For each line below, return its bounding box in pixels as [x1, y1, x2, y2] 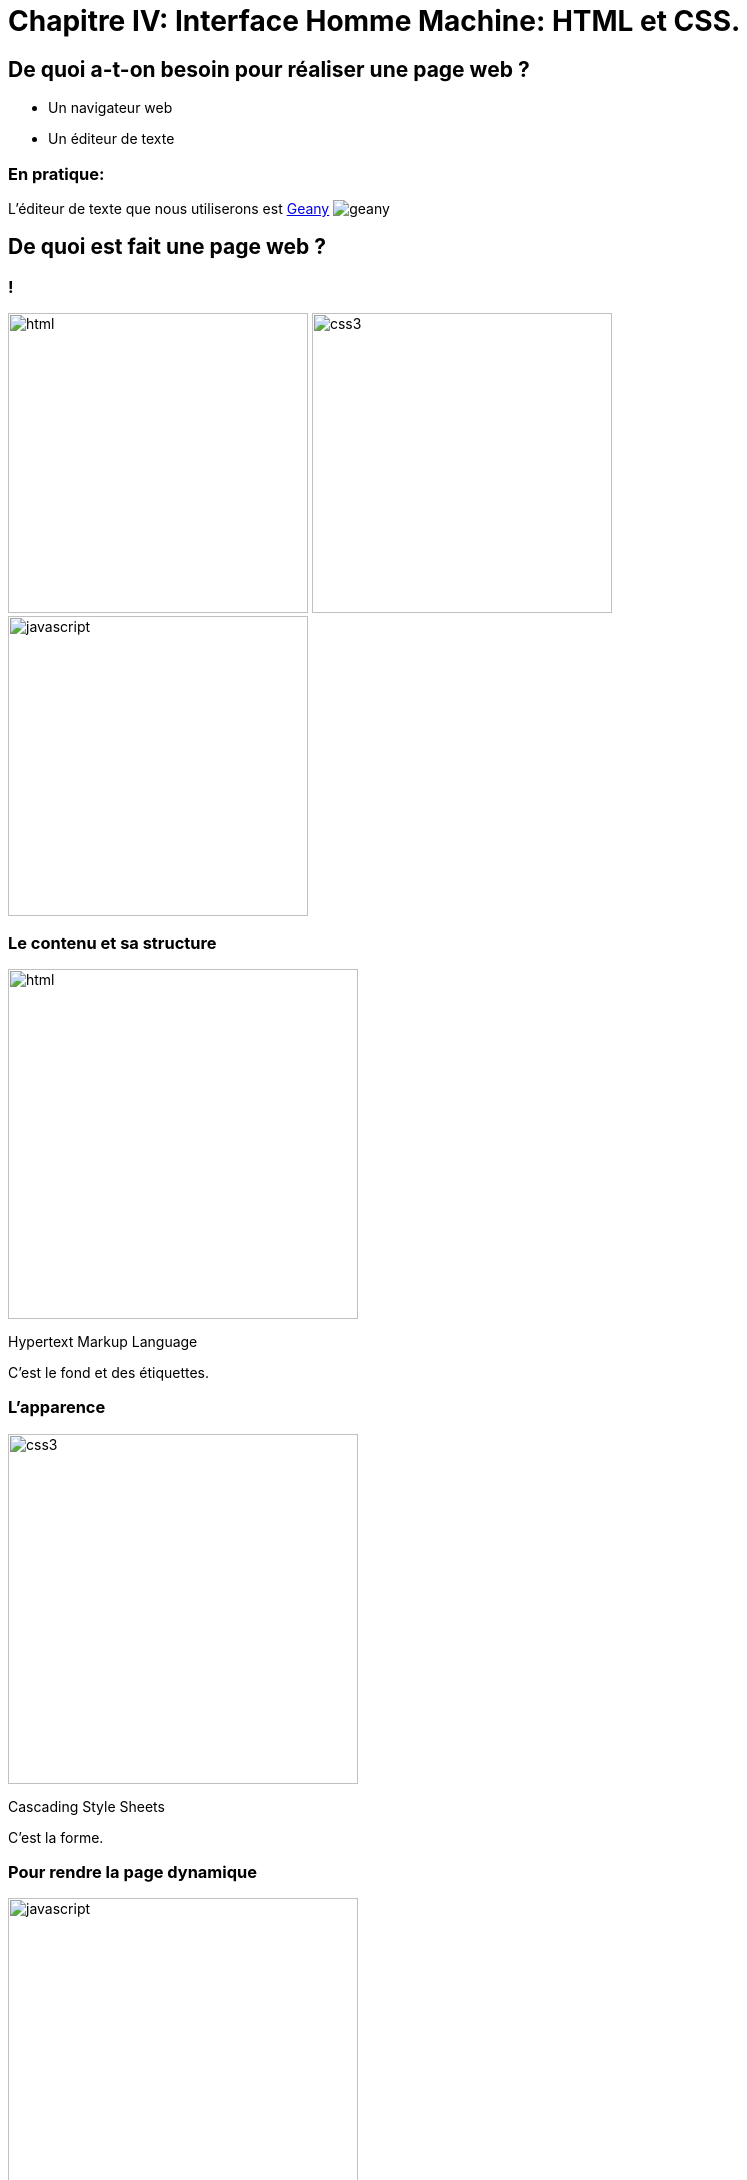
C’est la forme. [8, 1828, 104, 1846]
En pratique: [8, 163, 105, 184]
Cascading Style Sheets [8, 1797, 165, 1815]
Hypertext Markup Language [8, 1332, 198, 1350]
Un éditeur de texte [48, 130, 175, 148]
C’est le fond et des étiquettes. [8, 1363, 210, 1381]
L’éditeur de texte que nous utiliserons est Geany [8, 199, 330, 217]
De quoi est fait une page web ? [8, 234, 326, 260]
